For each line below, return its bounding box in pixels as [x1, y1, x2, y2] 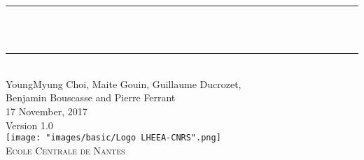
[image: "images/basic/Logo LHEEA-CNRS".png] [6, 133, 221, 143]
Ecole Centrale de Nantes [6, 143, 125, 157]
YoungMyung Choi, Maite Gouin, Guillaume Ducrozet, [6, 76, 241, 91]
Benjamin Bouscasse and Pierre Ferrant [6, 90, 176, 105]
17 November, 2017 [6, 103, 87, 118]
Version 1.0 [6, 117, 53, 132]
